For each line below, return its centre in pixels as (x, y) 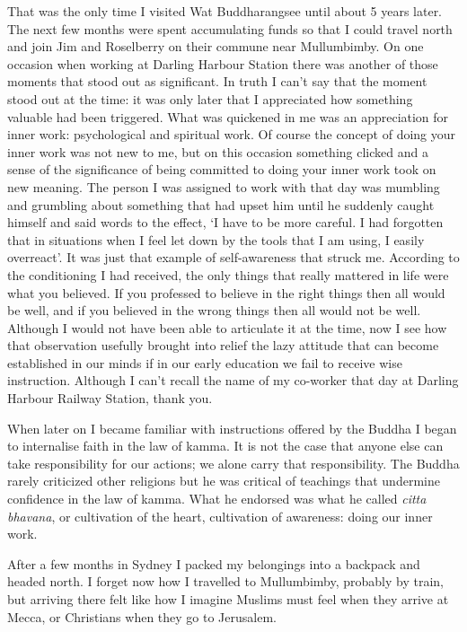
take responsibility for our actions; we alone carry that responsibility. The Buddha (233, 463)
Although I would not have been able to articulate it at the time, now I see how (227, 327)
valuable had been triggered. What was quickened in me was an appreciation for (228, 116)
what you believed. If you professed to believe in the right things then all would (226, 292)
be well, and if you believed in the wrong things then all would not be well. (214, 310)
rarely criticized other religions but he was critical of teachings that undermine (224, 481)
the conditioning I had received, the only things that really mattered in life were (228, 274)
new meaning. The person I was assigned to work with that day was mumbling (224, 186)
